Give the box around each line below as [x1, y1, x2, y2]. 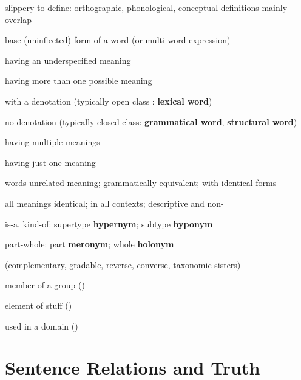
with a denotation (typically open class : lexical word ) [5, 94, 212, 107]
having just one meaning [5, 156, 96, 168]
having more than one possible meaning [5, 74, 152, 87]
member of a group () [5, 278, 85, 291]
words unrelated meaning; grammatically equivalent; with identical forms [5, 176, 277, 189]
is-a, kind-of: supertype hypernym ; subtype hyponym [5, 217, 213, 230]
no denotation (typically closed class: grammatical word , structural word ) [5, 115, 297, 128]
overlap [5, 13, 32, 26]
